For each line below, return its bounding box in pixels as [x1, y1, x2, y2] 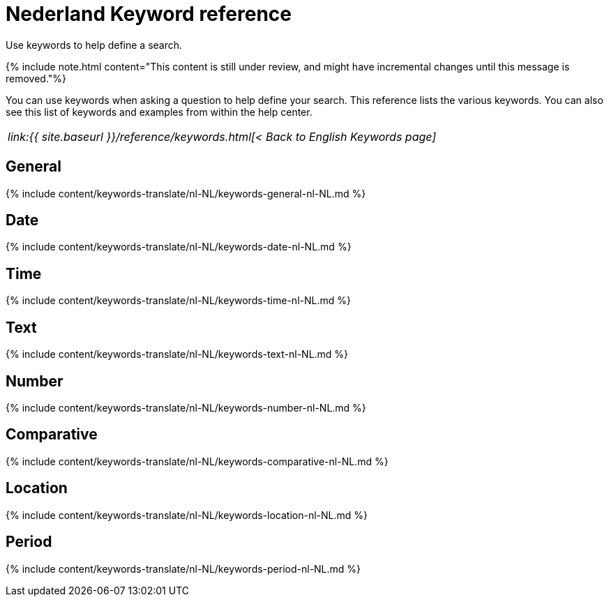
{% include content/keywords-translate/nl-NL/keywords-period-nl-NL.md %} [6, 562, 361, 575]
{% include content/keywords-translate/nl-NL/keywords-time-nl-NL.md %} [6, 294, 351, 307]
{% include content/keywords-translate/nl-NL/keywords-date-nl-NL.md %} [6, 241, 352, 253]
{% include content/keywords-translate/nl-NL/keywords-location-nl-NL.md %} [6, 509, 368, 521]
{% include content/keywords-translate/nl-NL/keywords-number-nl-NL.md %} [6, 401, 366, 414]
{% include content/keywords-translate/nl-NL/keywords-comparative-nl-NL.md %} [6, 455, 389, 467]
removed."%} [6, 72, 67, 84]
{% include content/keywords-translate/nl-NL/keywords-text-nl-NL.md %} [6, 348, 349, 361]
